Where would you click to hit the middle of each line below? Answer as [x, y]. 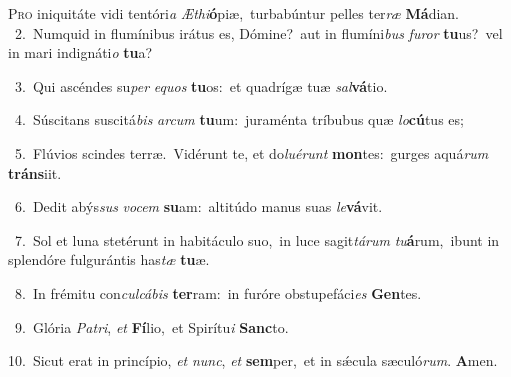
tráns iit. [35, 172]
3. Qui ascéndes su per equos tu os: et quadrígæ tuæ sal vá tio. [201, 85]
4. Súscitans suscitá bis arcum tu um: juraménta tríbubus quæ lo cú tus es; [239, 119]
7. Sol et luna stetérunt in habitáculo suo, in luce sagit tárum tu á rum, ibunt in [257, 239]
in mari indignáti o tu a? [80, 52]
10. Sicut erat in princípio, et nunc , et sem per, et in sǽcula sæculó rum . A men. [253, 360]
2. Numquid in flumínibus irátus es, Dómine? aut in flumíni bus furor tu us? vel [258, 32]
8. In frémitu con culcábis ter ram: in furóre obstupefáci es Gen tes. [218, 292]
